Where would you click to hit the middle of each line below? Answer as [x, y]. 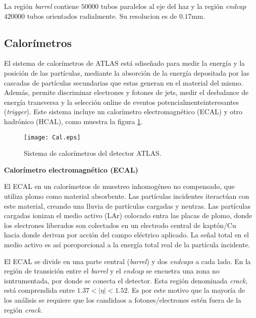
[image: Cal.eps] [52, 137]
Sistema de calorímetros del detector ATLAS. [93, 153]
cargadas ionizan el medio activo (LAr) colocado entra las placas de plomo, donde [128, 215]
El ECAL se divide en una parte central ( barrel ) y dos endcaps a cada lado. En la [128, 261]
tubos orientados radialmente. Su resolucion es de [102, 16]
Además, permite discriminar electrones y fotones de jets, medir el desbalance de [126, 92]
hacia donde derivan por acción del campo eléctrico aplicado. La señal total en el [127, 235]
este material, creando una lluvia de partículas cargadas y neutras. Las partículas [127, 205]
